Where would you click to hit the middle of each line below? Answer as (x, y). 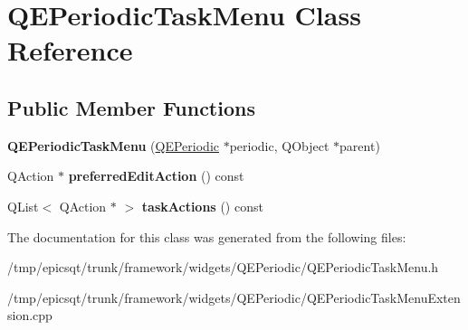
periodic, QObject (279, 145)
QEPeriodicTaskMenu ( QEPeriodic (113, 145)
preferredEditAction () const (156, 176)
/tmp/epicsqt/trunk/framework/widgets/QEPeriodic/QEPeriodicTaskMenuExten (234, 297)
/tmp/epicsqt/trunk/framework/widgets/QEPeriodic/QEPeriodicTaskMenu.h (223, 267)
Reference (70, 50)
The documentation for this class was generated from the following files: (207, 236)
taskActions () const (202, 206)
